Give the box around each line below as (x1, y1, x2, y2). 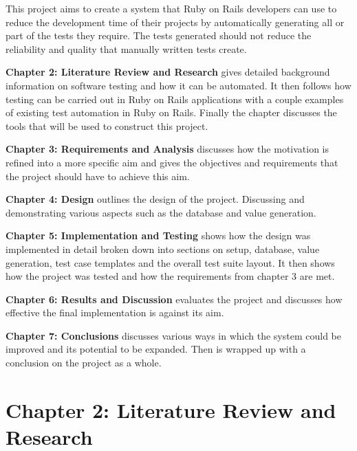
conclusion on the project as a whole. (6, 355, 162, 370)
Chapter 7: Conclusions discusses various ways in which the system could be (6, 328, 341, 342)
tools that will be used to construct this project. (6, 118, 208, 133)
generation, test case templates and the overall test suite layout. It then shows (6, 255, 335, 269)
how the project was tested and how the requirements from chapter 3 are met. (6, 269, 335, 283)
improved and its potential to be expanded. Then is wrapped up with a (6, 342, 306, 356)
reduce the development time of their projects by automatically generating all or (6, 14, 345, 29)
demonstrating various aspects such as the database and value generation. (6, 205, 316, 219)
